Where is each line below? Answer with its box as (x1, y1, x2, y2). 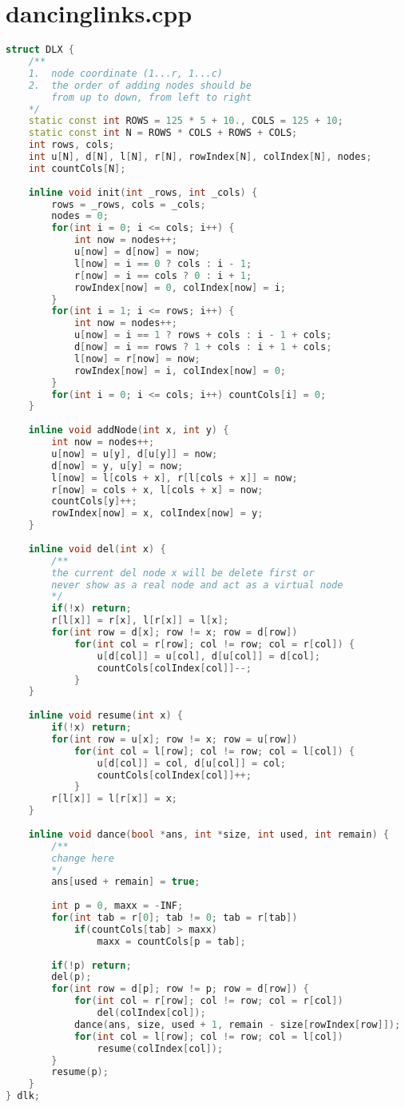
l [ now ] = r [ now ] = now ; (73, 352, 201, 364)
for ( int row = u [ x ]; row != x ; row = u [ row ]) (51, 733, 298, 745)
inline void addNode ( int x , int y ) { (28, 424, 229, 436)
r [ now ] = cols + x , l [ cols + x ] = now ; (51, 484, 264, 496)
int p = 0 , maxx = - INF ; (51, 900, 184, 912)
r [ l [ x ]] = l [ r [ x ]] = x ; (51, 793, 177, 805)
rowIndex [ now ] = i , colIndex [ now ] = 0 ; (73, 364, 286, 376)
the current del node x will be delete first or (51, 567, 315, 579)
